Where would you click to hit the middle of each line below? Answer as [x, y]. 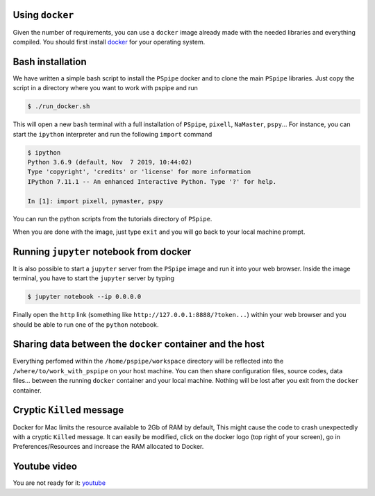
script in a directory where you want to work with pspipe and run [105, 88]
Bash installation [50, 61]
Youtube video [45, 467]
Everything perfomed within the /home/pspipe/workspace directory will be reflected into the [148, 361]
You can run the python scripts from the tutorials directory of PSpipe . [112, 219]
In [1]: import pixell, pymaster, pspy [95, 201]
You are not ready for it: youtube [59, 483]
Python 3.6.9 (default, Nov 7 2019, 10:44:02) [110, 162]
